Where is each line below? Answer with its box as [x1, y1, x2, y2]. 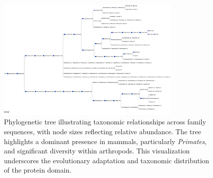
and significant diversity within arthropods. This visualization [4, 146, 190, 156]
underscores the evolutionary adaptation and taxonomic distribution [4, 155, 210, 165]
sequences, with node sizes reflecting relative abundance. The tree [4, 126, 201, 137]
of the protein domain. [4, 165, 72, 175]
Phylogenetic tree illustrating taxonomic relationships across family [4, 117, 206, 127]
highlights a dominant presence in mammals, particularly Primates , [4, 136, 207, 146]
